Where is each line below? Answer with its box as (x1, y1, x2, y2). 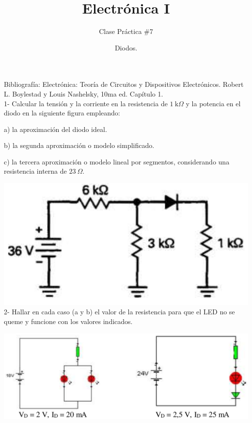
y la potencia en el (186, 98, 241, 108)
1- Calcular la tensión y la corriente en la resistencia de (4, 98, 168, 108)
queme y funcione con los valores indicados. (4, 316, 133, 326)
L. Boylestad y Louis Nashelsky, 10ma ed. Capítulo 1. (4, 88, 163, 98)
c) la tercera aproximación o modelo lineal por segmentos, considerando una (4, 156, 230, 166)
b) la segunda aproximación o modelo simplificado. (4, 140, 155, 150)
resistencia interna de (4, 166, 67, 176)
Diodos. (114, 42, 138, 52)
